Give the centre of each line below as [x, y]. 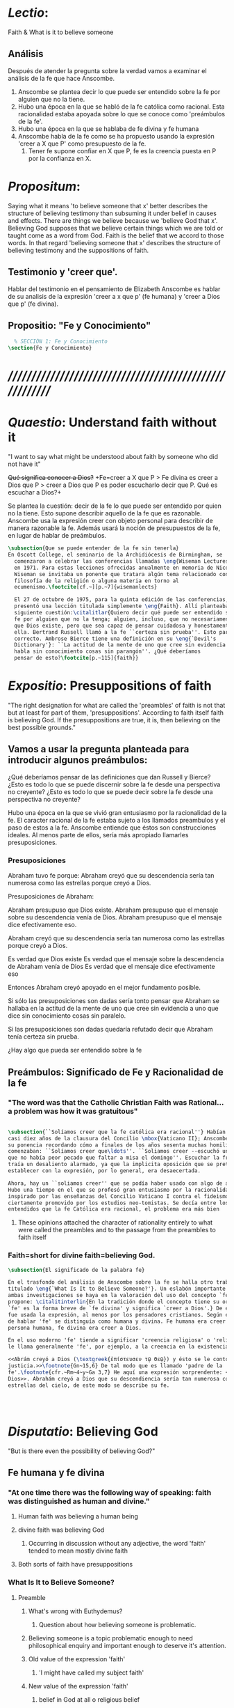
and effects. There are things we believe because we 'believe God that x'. [113, 220]
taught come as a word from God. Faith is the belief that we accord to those [116, 235]
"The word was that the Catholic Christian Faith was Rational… [116, 1103]
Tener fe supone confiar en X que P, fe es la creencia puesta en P [122, 150]
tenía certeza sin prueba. [43, 1037]
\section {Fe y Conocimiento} [50, 348]
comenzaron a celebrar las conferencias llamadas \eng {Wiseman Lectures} [123, 561]
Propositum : [44, 186]
